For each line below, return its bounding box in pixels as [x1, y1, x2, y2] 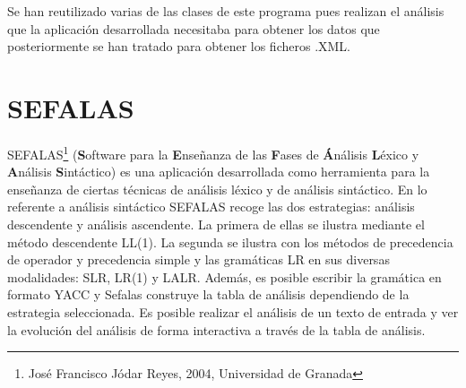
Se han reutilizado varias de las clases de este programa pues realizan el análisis [7, 2, 444, 20]
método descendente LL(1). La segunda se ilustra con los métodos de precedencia [7, 232, 453, 251]
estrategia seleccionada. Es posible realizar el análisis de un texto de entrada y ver [7, 302, 459, 321]
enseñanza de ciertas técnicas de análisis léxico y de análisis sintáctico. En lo [7, 179, 427, 198]
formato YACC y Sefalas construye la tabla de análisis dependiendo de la [7, 285, 410, 304]
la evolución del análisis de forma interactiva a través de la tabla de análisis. [7, 320, 426, 339]
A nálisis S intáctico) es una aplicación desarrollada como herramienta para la [7, 162, 430, 181]
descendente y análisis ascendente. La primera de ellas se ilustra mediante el [7, 214, 425, 233]
